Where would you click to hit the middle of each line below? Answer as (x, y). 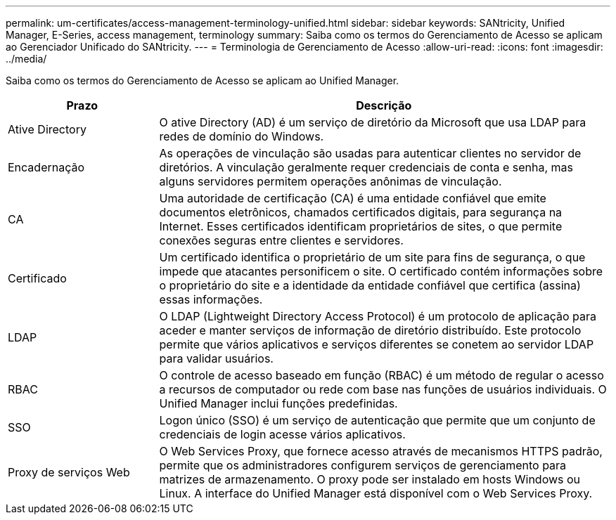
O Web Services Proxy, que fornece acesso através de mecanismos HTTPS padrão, (381, 451)
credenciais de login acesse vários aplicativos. (282, 434)
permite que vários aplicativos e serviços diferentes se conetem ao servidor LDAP (377, 344)
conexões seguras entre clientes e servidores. (281, 240)
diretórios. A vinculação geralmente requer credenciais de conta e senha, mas (366, 167)
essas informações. (211, 299)
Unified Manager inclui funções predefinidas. (278, 403)
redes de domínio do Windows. (242, 136)
